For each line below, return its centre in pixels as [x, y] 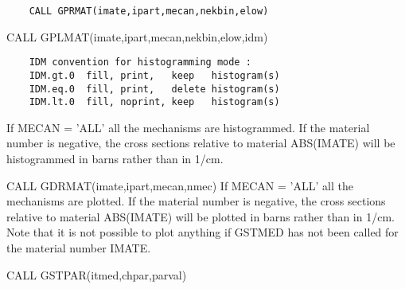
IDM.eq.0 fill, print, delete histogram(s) [154, 89]
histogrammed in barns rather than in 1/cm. [115, 159]
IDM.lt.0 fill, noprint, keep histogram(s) [154, 102]
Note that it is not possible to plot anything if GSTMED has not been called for [202, 232]
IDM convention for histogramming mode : [140, 62]
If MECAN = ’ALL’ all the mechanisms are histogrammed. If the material [188, 127]
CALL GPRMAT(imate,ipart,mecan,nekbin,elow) [149, 11]
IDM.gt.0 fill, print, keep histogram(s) [154, 75]
